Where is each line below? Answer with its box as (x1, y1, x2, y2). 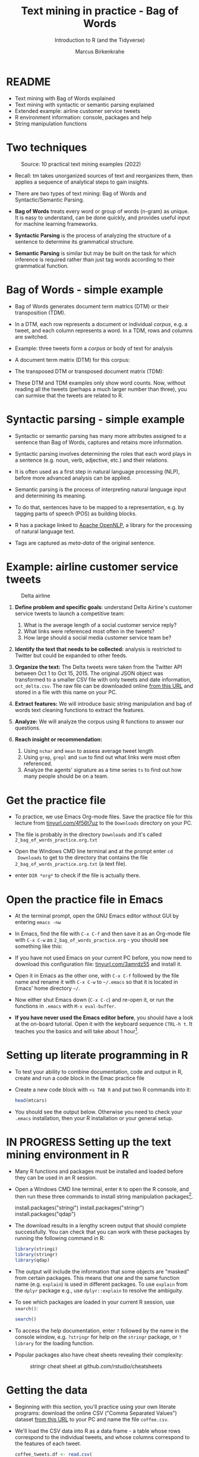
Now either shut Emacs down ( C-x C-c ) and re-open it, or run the (14, 996, 174, 1004)
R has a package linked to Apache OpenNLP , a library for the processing (14, 521, 192, 528)
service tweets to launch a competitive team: (14, 610, 125, 617)
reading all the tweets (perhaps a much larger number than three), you (14, 385, 187, 393)
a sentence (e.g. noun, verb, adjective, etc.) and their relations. (14, 456, 169, 463)
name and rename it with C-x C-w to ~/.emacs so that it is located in (14, 979, 178, 986)
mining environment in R (6, 1148, 129, 1161)
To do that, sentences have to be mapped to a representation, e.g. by (14, 503, 184, 510)
